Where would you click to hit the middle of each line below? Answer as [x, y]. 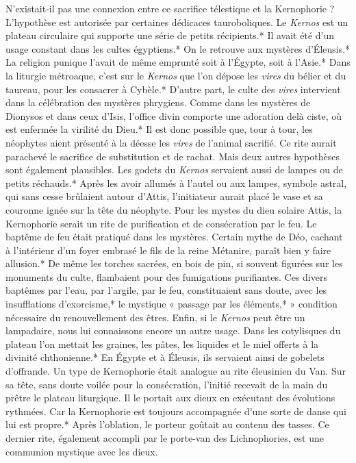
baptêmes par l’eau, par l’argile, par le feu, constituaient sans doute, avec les [166, 290]
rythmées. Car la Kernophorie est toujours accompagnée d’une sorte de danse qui [176, 411]
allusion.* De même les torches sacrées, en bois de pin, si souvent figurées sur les [174, 263]
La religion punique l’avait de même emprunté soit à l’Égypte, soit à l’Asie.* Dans [178, 62]
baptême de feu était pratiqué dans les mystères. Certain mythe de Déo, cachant [174, 237]
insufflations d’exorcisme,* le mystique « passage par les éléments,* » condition [171, 304]
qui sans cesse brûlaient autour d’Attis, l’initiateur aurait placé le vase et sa [164, 196]
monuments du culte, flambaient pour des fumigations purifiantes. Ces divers [166, 276]
